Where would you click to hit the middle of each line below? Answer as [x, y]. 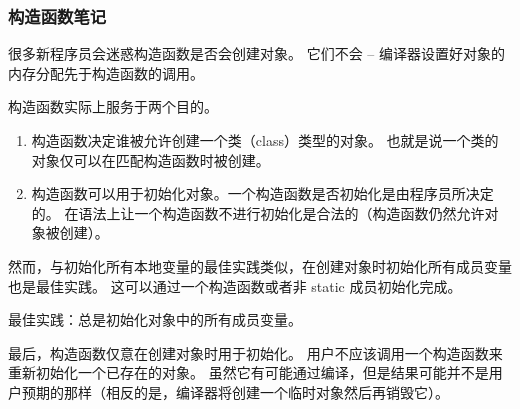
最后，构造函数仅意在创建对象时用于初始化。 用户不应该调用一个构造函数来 [255, 352]
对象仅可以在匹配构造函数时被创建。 [150, 159]
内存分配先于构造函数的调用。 [106, 72]
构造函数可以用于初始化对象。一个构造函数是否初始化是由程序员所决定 [262, 193]
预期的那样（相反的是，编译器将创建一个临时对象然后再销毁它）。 [235, 391]
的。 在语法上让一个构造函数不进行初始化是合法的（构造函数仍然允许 [258, 212]
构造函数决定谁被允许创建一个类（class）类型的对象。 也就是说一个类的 [265, 140]
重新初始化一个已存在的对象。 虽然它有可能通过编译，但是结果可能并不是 [248, 372]
